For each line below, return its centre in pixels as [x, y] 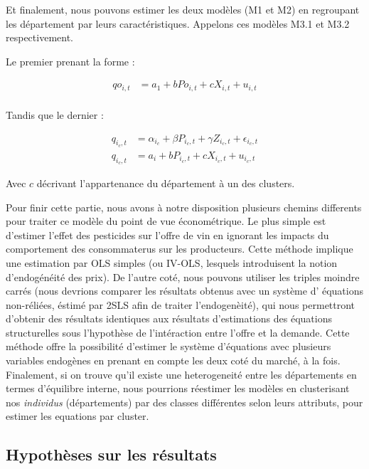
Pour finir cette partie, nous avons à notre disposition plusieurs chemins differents [184, 207]
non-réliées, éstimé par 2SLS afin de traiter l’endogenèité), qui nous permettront [181, 304]
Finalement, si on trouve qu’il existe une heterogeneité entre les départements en [181, 374]
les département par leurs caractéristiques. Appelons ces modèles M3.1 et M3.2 [178, 23]
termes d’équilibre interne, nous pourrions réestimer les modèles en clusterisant [178, 388]
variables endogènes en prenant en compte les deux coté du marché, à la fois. [173, 360]
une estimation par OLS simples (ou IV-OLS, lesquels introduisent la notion [172, 262]
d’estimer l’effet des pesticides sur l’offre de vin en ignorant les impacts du [167, 234]
